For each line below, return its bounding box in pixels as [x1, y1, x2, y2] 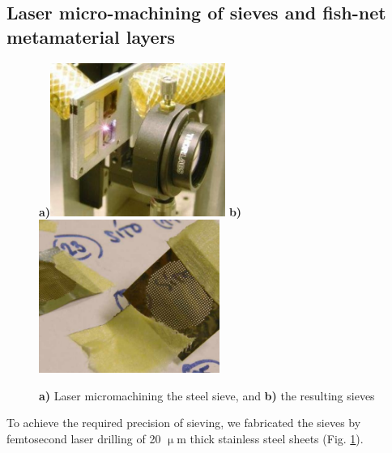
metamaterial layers [6, 24, 176, 49]
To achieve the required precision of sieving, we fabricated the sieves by [6, 414, 361, 431]
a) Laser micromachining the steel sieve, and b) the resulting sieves [39, 387, 375, 404]
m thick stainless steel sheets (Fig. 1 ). [177, 429, 364, 447]
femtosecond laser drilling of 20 [6, 429, 161, 447]
